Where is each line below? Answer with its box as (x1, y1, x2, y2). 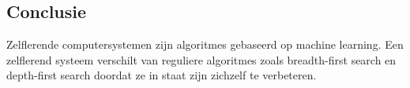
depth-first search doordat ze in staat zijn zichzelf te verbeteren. (6, 67, 317, 83)
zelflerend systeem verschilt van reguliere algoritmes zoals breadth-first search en (6, 51, 397, 68)
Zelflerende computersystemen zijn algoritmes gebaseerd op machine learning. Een (6, 36, 404, 53)
